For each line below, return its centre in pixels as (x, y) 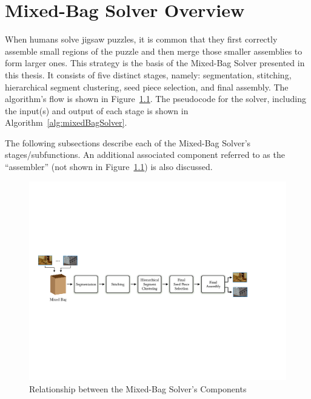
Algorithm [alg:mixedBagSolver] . (66, 122)
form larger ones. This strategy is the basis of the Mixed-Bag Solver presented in (155, 63)
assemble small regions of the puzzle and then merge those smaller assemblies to (154, 51)
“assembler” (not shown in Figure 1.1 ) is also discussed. (109, 167)
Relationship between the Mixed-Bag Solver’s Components (138, 388)
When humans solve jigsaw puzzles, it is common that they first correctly (141, 39)
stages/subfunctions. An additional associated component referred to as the (145, 155)
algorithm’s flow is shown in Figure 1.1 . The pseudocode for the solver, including (156, 99)
